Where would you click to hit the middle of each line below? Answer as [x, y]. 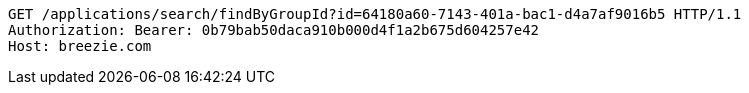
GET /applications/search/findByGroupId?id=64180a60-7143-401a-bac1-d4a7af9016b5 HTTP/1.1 [375, 14]
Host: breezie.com [80, 46]
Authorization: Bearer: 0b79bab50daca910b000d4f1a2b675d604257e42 [274, 30]
